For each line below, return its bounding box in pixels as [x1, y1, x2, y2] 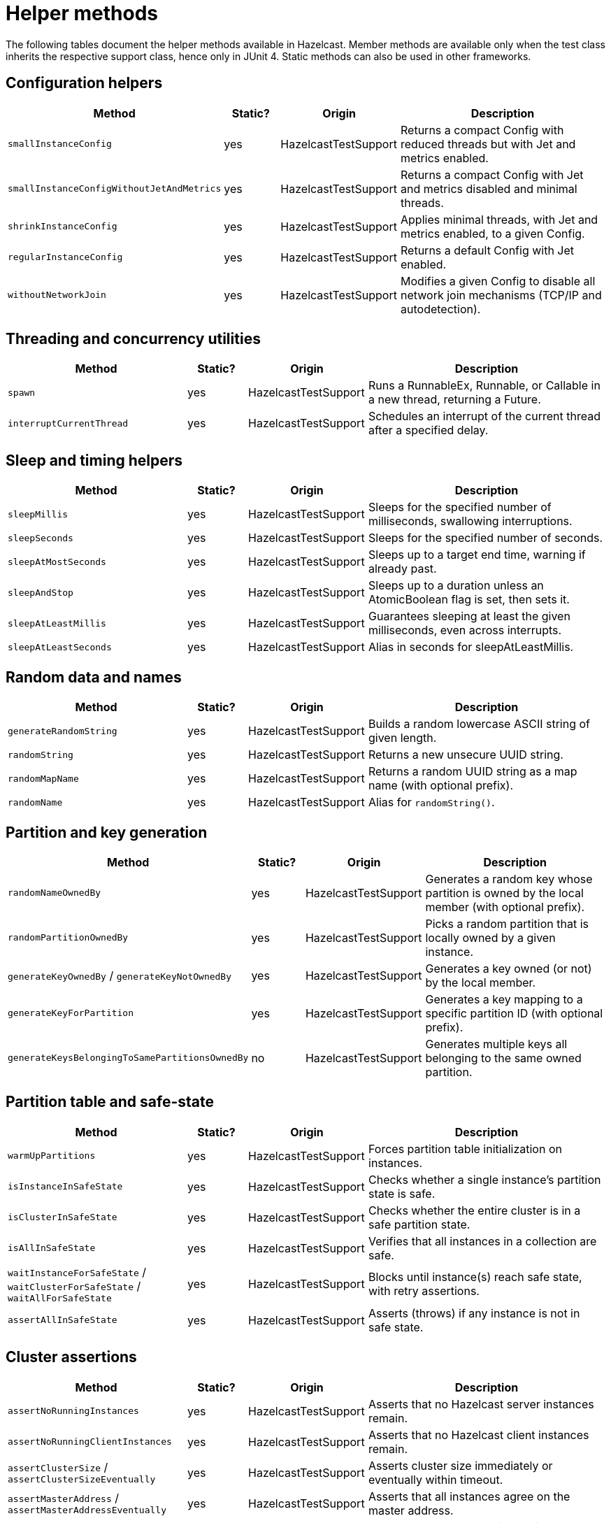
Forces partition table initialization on [368, 1141, 562, 1156]
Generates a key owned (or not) [425, 961, 592, 975]
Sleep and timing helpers [6, 451, 183, 469]
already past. [368, 562, 437, 576]
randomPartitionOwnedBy [8, 932, 129, 943]
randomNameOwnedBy [8, 887, 101, 899]
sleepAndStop [8, 587, 73, 598]
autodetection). [401, 301, 481, 316]
